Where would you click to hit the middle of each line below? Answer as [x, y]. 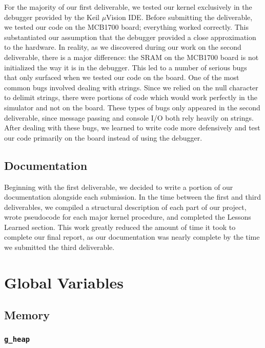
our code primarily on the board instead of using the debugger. [103, 137]
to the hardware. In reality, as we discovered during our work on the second [123, 47]
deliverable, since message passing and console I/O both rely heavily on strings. [129, 117]
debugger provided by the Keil [52, 17]
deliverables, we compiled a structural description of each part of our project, [125, 207]
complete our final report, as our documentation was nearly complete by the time [132, 237]
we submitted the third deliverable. [59, 247]
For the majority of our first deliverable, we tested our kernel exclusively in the [128, 7]
